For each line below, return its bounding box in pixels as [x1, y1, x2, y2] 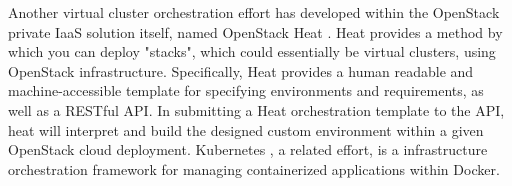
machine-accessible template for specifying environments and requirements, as [8, 80, 484, 101]
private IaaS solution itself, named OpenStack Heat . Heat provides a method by [8, 21, 503, 42]
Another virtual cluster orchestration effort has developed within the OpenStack [8, 2, 500, 22]
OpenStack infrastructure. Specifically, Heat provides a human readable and [8, 60, 474, 81]
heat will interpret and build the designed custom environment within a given [8, 119, 484, 140]
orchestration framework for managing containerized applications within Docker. [8, 158, 500, 179]
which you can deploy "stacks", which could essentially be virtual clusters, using [8, 41, 496, 62]
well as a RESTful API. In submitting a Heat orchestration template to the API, [8, 99, 505, 120]
